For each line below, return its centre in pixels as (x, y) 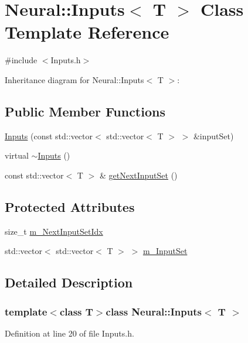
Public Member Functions (85, 111)
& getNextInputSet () (138, 175)
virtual (17, 155)
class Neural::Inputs (154, 311)
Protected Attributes (70, 206)
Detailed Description (69, 282)
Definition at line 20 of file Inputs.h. (69, 333)
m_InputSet (165, 251)
